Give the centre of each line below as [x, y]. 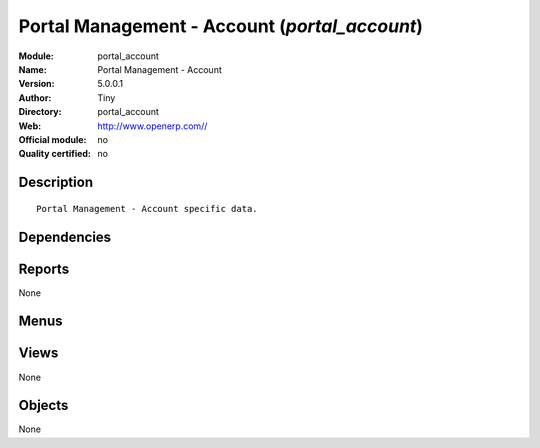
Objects [43, 405]
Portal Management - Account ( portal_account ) [221, 26]
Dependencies [65, 236]
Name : [32, 69]
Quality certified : [55, 154]
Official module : [52, 139]
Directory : [40, 112]
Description [56, 182]
